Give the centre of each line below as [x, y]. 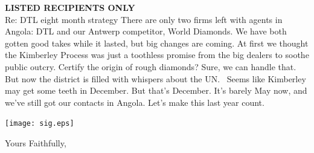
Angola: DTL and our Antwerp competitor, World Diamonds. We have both [146, 31]
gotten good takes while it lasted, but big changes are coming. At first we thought [157, 43]
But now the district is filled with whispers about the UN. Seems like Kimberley [155, 78]
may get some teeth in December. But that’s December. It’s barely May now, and [156, 90]
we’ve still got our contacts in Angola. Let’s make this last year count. [135, 102]
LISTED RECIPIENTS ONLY [70, 7]
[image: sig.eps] [40, 124]
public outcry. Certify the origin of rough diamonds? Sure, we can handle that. [151, 66]
